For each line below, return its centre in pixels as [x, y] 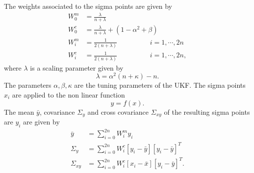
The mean [19, 111]
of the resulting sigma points [207, 111]
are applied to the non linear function [68, 94]
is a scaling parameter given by [77, 67]
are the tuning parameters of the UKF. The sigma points [160, 85]
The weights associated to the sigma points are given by [88, 6]
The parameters [28, 85]
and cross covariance [118, 111]
